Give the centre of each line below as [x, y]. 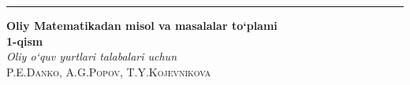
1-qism [25, 41]
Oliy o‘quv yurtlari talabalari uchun [92, 56]
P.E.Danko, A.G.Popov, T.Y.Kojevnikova [109, 71]
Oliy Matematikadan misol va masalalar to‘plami [142, 25]
